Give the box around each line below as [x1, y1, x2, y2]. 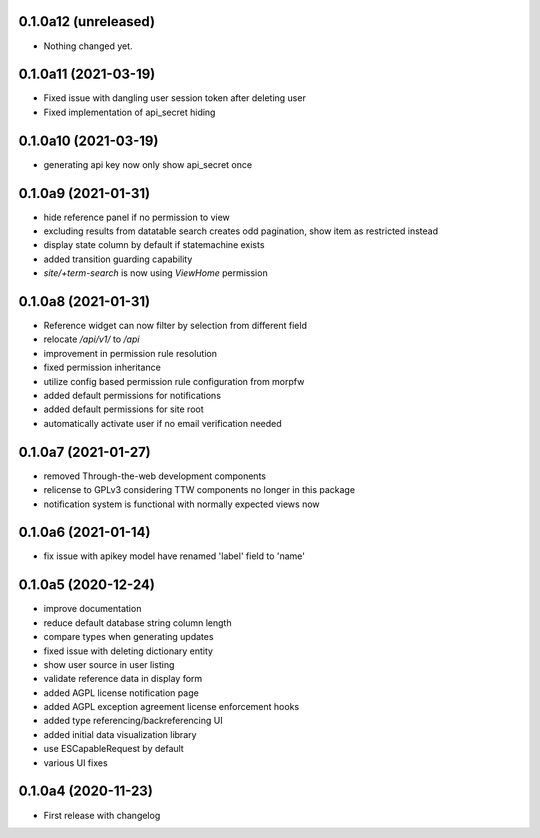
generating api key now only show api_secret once [43, 158, 253, 170]
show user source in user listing [43, 658, 175, 670]
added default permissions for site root [43, 403, 204, 415]
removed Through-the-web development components [43, 470, 267, 482]
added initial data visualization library [43, 728, 197, 740]
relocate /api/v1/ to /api [43, 333, 140, 345]
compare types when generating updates [43, 631, 214, 643]
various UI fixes [43, 756, 109, 769]
